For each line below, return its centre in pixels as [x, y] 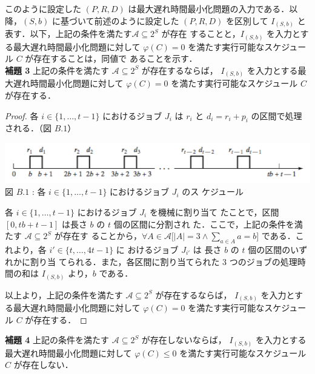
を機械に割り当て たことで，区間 [214, 212]
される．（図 [28, 128]
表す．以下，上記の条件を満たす [68, 34]
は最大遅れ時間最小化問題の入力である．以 [213, 8]
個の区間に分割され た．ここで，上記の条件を [204, 224]
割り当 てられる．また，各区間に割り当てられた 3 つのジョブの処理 [164, 261]
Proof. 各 [22, 115]
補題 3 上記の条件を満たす [57, 70]
